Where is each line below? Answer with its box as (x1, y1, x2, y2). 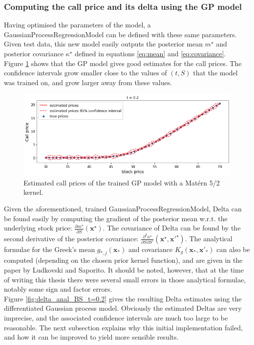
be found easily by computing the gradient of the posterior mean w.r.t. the (4, 213, 228, 223)
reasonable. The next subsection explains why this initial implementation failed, (4, 322, 243, 332)
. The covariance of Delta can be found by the (103, 223, 241, 233)
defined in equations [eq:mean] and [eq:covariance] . (75, 48, 226, 58)
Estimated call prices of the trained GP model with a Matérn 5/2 (23, 177, 220, 187)
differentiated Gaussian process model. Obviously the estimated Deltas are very (4, 303, 242, 313)
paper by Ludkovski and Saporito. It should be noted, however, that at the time (4, 265, 244, 275)
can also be (216, 244, 250, 254)
